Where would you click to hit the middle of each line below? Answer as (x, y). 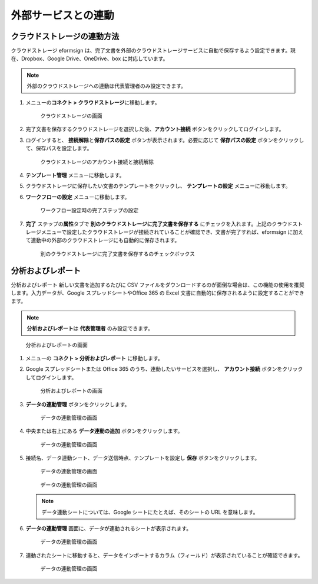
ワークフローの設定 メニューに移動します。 (78, 197)
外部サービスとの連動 (62, 15)
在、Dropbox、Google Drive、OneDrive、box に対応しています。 (90, 58)
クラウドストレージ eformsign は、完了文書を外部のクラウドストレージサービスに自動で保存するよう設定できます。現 (153, 51)
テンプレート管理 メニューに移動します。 (75, 175)
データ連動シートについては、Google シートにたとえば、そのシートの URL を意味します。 (150, 512)
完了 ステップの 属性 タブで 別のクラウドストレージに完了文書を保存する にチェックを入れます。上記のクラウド (159, 224)
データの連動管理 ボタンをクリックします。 (78, 404)
